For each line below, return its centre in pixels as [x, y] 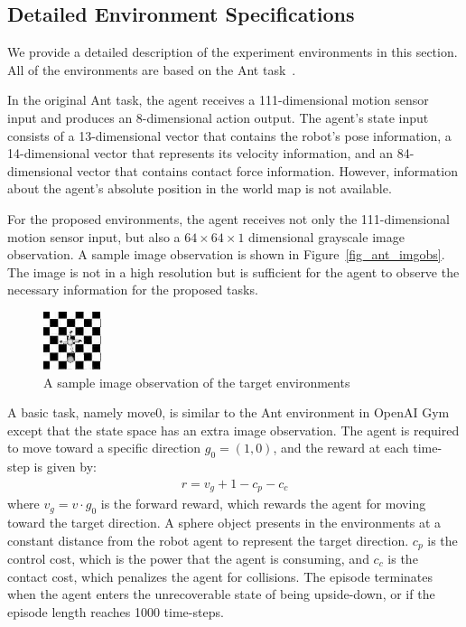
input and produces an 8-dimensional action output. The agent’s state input [218, 117]
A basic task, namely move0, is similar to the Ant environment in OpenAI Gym [228, 412]
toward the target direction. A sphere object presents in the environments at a [224, 522]
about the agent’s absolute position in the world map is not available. [200, 188]
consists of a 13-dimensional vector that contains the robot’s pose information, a [229, 135]
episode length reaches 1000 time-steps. [116, 611]
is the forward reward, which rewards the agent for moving [263, 504]
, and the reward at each [341, 448]
